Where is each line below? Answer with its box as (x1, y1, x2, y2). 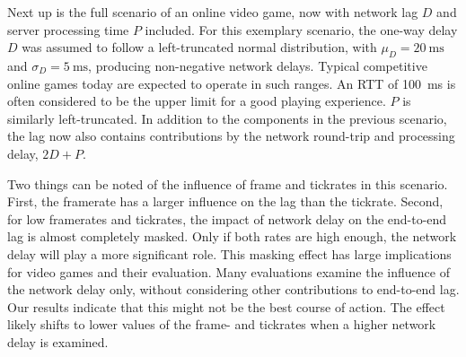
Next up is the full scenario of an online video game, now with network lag (7, 3, 418, 21)
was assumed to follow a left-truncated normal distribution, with (22, 38, 377, 57)
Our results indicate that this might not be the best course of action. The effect (7, 297, 445, 316)
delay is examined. (7, 332, 109, 351)
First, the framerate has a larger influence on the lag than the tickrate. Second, (7, 192, 444, 211)
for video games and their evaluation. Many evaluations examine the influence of (7, 262, 450, 281)
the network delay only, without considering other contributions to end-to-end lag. (7, 280, 460, 299)
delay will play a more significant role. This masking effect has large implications (7, 244, 452, 263)
